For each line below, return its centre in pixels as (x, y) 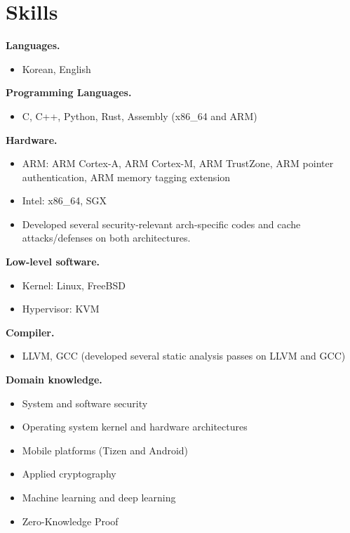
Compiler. (30, 332)
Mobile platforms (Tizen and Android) (105, 450)
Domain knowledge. (54, 380)
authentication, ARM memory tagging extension (126, 177)
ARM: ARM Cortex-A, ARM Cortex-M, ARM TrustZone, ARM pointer (178, 163)
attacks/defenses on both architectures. (106, 238)
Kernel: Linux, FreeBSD (74, 285)
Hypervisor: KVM (61, 309)
